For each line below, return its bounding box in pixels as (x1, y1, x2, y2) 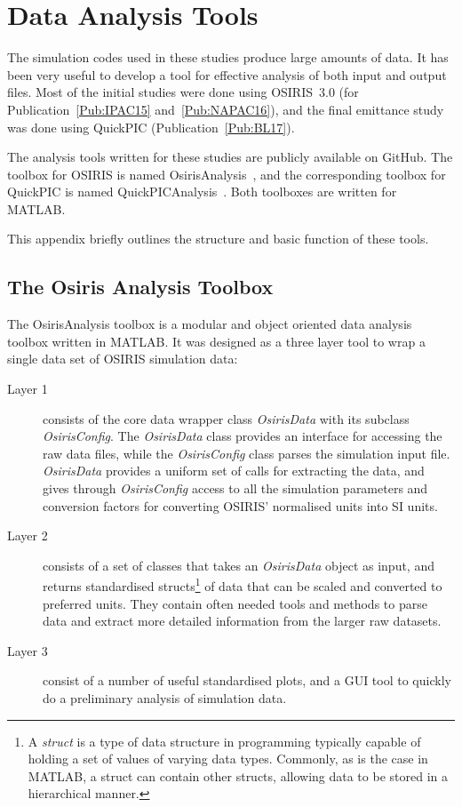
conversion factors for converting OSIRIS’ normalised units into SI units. (43, 496, 438, 515)
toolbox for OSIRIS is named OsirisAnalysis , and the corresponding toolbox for (7, 164, 446, 183)
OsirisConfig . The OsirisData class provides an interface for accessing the (43, 427, 442, 445)
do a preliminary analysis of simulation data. (43, 689, 287, 707)
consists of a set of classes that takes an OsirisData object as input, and (43, 555, 434, 574)
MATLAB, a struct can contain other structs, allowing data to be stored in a (28, 766, 448, 785)
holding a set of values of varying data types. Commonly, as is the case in (28, 749, 428, 768)
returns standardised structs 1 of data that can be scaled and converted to (43, 574, 442, 595)
